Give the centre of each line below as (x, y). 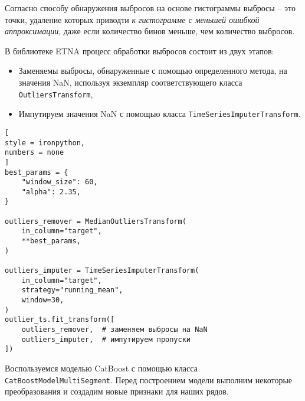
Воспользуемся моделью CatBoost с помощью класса (101, 368)
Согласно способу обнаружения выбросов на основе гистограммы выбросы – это (150, 8)
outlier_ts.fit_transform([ (60, 320)
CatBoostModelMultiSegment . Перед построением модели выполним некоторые (149, 379)
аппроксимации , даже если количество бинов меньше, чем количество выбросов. (150, 31)
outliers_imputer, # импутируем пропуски (106, 339)
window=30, (43, 300)
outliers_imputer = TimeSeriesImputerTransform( (102, 271)
